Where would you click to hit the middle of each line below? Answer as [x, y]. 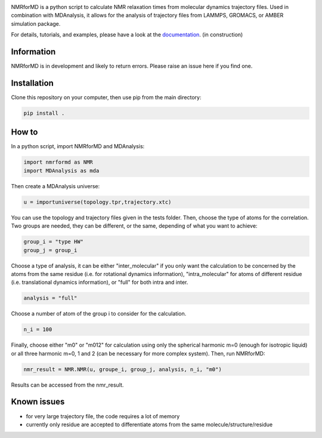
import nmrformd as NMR [58, 162]
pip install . [44, 113]
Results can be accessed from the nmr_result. [67, 385]
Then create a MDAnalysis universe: [55, 186]
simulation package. [36, 23]
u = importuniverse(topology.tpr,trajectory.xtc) [97, 202]
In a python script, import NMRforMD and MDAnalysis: [78, 146]
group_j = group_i [50, 250]
